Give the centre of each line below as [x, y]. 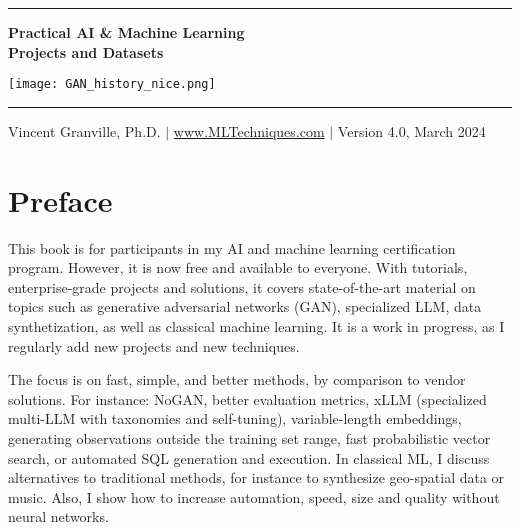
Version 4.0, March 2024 [411, 130]
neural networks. [58, 516]
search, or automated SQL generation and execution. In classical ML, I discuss [249, 457]
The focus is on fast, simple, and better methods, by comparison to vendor [237, 379]
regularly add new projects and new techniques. [154, 345]
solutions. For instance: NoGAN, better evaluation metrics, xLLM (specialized [247, 398]
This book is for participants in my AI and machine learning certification [232, 247]
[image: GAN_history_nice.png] [112, 84]
